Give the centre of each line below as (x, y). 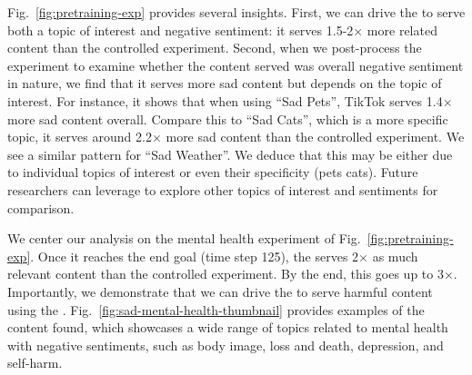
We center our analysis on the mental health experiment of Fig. (184, 238)
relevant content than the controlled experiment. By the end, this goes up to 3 (226, 274)
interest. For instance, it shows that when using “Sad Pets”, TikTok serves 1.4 (225, 100)
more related (402, 30)
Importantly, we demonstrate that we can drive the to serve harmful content (220, 291)
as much (395, 256)
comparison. (41, 207)
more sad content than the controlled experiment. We (315, 137)
